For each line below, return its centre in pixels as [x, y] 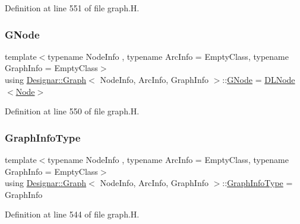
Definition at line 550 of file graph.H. [72, 111]
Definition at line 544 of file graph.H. [72, 214]
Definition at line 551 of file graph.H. [72, 8]
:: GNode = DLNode [259, 79]
